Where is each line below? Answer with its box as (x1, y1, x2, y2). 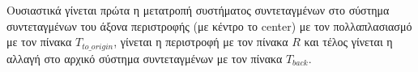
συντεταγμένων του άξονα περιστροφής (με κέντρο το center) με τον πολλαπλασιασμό (6, 17, 412, 34)
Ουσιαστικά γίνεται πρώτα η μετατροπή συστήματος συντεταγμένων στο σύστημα (6, 2, 390, 18)
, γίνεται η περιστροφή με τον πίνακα (113, 33, 288, 50)
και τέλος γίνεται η (304, 33, 393, 50)
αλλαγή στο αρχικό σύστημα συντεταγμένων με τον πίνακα (6, 49, 283, 66)
